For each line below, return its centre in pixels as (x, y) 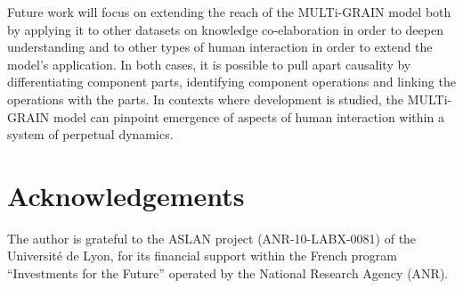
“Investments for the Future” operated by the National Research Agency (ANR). (228, 273)
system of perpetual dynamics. (90, 134)
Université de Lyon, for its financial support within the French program (203, 256)
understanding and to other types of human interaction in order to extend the (220, 47)
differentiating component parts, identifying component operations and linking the (231, 82)
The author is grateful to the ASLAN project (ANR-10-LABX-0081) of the (212, 238)
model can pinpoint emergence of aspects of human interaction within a (249, 116)
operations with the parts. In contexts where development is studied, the (205, 99)
